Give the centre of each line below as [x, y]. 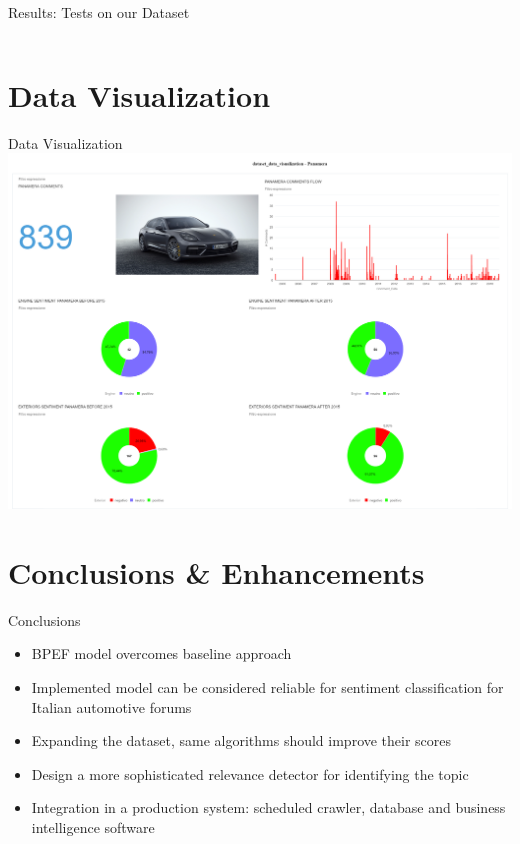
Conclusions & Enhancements [216, 571]
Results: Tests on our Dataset [99, 12]
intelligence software [93, 827]
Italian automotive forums [111, 706]
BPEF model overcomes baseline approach [161, 653]
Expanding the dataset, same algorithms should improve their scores [241, 740]
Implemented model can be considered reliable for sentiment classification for [267, 687]
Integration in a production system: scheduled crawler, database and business [268, 807]
